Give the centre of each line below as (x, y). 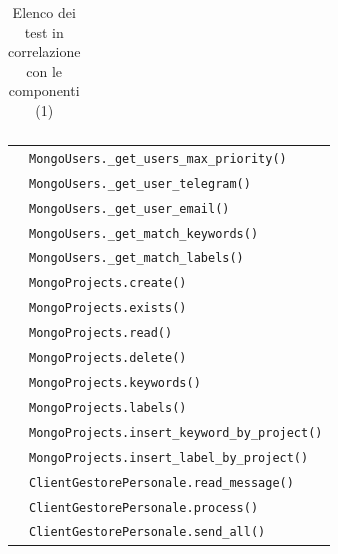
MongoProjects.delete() (108, 358)
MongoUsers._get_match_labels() (136, 258)
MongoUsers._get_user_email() (129, 208)
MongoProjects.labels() (108, 407)
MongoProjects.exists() (108, 308)
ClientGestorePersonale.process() (144, 507)
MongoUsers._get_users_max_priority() (158, 158)
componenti (44, 90)
